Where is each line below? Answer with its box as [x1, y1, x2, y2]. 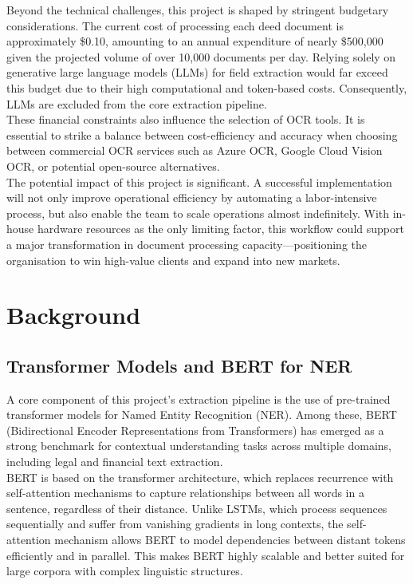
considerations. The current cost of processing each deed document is [6, 17, 344, 34]
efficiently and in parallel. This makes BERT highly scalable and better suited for [6, 547, 405, 563]
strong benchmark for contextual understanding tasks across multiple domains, [6, 437, 391, 454]
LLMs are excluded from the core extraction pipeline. [6, 95, 267, 112]
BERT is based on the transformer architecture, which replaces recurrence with [6, 468, 394, 485]
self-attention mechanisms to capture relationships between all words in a [6, 484, 364, 501]
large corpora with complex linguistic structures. [6, 562, 243, 579]
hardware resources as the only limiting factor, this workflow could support [37, 220, 404, 237]
